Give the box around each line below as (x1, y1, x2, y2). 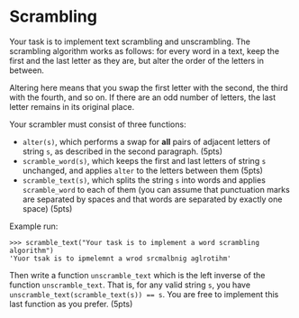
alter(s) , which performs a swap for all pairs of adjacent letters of (22, 136, 271, 147)
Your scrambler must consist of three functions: (9, 119, 186, 130)
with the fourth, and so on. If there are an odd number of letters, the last (9, 92, 276, 103)
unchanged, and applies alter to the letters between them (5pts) (22, 165, 264, 176)
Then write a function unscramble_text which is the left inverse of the (9, 269, 266, 280)
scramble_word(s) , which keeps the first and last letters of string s (22, 155, 267, 166)
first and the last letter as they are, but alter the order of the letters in (9, 55, 264, 66)
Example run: (9, 221, 59, 232)
